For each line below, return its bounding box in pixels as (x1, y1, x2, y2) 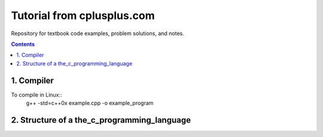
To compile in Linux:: (11, 91, 62, 98)
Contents (11, 41, 35, 48)
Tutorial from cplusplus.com (11, 9, 155, 22)
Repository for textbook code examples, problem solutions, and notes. (11, 30, 185, 37)
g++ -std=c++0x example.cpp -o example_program (26, 99, 154, 107)
